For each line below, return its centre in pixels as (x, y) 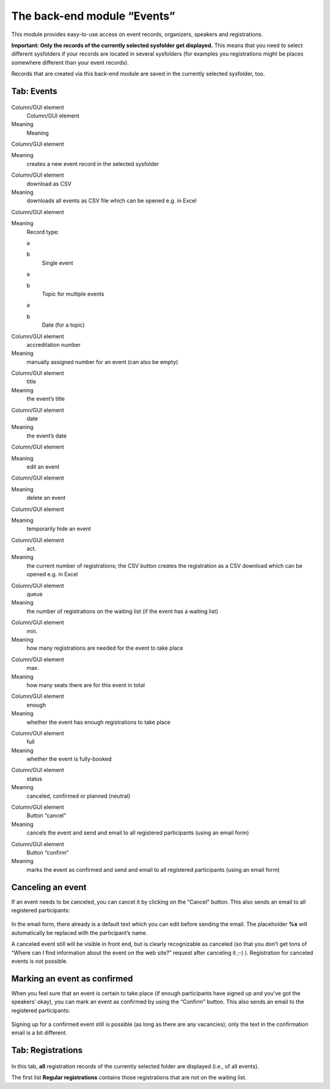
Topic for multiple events (73, 294)
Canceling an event (49, 887)
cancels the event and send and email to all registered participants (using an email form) (138, 833)
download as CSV (49, 184)
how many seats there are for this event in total (86, 685)
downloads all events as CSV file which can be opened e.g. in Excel (112, 201)
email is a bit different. (39, 1033)
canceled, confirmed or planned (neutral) (79, 796)
